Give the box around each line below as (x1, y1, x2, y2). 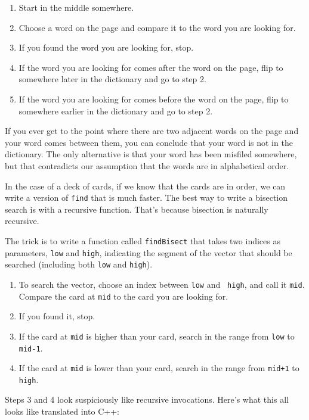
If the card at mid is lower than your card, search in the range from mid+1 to (18, 362, 299, 374)
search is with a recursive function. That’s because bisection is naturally (5, 203, 268, 215)
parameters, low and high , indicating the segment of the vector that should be (5, 246, 292, 259)
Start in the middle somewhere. (18, 1, 134, 13)
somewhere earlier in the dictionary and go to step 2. (18, 104, 213, 117)
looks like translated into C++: (5, 405, 119, 418)
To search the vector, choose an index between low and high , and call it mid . (18, 278, 305, 290)
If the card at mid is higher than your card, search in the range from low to (18, 329, 295, 342)
